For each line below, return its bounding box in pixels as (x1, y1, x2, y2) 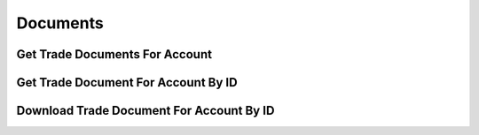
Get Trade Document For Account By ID (16, 75, 239, 90)
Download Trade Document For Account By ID (16, 103, 275, 118)
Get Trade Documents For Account (16, 47, 213, 62)
